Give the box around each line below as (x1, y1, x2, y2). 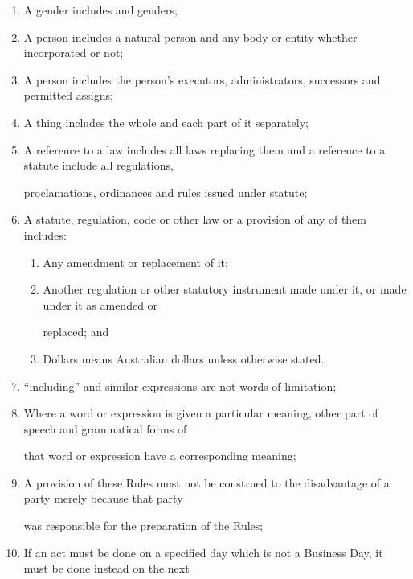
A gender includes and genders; (23, 2, 178, 18)
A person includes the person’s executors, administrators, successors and (23, 71, 381, 88)
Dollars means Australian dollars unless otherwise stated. (43, 350, 325, 367)
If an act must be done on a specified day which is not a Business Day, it (23, 544, 383, 561)
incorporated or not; (23, 44, 124, 61)
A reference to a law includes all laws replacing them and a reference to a (23, 141, 386, 158)
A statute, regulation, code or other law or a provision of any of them (23, 211, 366, 228)
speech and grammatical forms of (23, 420, 187, 437)
